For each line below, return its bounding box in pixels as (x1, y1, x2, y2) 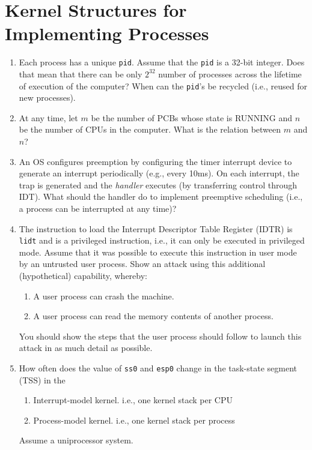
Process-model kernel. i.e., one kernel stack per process (33, 413, 235, 426)
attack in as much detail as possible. (19, 341, 153, 354)
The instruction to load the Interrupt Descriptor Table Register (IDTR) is (19, 222, 293, 235)
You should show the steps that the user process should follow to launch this (19, 329, 302, 342)
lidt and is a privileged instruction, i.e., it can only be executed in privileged (19, 234, 305, 247)
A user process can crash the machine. (33, 289, 174, 302)
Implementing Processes (5, 21, 209, 46)
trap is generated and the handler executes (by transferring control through (19, 178, 298, 191)
